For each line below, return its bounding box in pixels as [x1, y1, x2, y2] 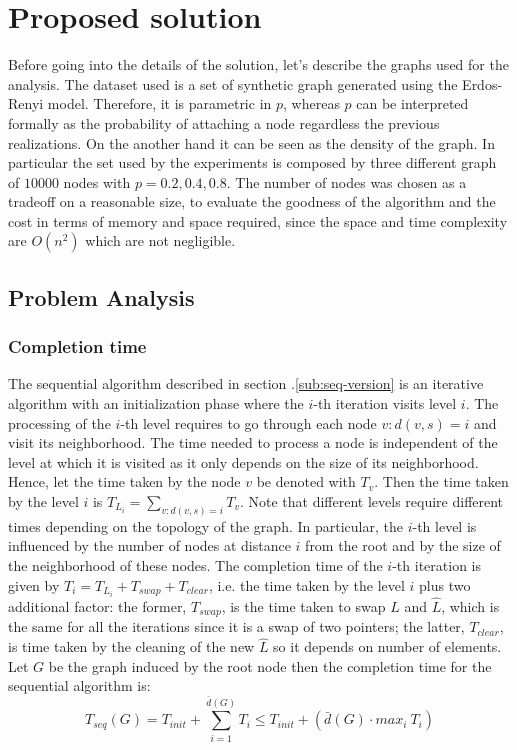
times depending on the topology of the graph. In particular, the [8, 515, 403, 536]
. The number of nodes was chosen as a [226, 171, 467, 192]
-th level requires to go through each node [120, 412, 377, 433]
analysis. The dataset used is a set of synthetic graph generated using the [8, 73, 458, 94]
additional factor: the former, [8, 595, 187, 616]
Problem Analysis [8, 281, 195, 312]
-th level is [412, 515, 477, 536]
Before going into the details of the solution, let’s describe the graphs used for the [8, 54, 509, 75]
